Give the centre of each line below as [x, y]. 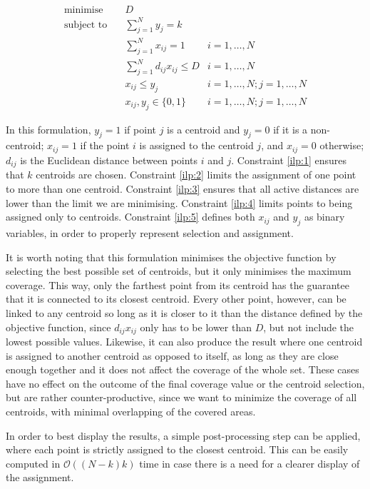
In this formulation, [48, 129]
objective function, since [58, 327]
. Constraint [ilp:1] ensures [289, 160]
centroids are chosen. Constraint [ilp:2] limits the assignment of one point [196, 175]
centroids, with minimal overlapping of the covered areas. [131, 411]
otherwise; [342, 145]
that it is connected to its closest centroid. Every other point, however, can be [176, 299]
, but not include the [309, 327]
